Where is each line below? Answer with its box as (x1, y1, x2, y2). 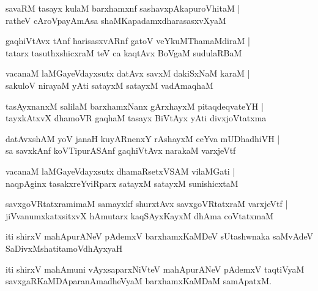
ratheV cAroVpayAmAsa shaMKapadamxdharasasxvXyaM (6, 13, 226, 26)
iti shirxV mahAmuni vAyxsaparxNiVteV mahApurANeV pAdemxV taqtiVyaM (6, 262, 305, 275)
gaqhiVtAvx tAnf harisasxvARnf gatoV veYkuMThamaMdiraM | (6, 34, 250, 47)
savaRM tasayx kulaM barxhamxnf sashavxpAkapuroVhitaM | (6, 2, 240, 14)
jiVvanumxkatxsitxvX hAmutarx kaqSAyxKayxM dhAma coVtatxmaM (6, 209, 274, 222)
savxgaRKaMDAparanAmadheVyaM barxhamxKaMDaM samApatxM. (6, 274, 272, 287)
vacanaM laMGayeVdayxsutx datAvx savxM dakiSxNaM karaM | (6, 67, 250, 80)
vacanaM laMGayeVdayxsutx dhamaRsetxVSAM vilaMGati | (6, 164, 235, 177)
